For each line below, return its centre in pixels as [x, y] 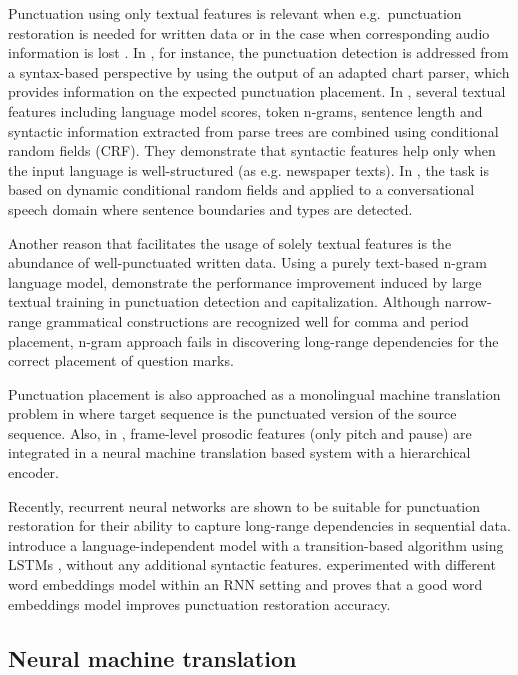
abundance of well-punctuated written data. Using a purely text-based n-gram [248, 262]
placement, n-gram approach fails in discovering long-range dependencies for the [253, 340]
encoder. [33, 472]
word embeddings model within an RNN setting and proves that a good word [245, 584]
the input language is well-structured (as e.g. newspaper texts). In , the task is [248, 169]
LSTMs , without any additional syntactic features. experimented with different [252, 564]
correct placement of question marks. [121, 360]
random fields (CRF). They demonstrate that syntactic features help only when [252, 150]
